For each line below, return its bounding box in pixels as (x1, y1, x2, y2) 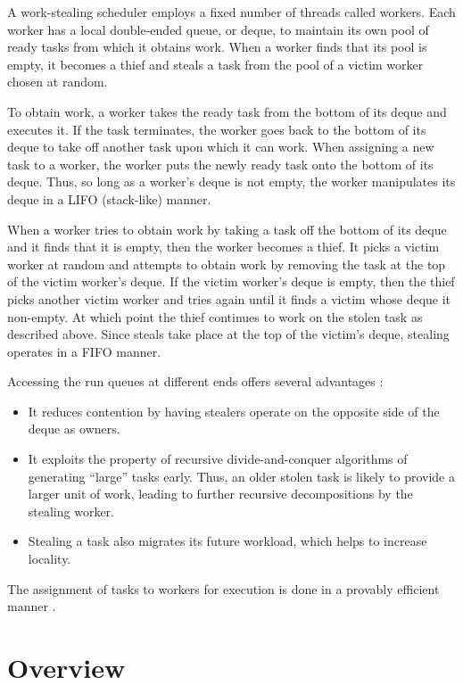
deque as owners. (28, 419, 120, 438)
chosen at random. (7, 72, 108, 91)
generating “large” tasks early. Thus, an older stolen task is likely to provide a (28, 466, 455, 485)
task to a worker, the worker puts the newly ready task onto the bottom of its (7, 154, 434, 173)
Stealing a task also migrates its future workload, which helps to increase (28, 532, 427, 550)
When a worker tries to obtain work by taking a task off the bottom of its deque (7, 219, 447, 238)
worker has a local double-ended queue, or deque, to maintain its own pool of (7, 20, 429, 38)
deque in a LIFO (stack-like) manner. (7, 189, 211, 208)
